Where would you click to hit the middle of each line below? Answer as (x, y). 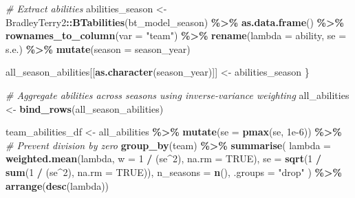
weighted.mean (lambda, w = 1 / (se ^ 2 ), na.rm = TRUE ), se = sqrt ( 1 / (164, 158)
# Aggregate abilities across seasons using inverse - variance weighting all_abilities (177, 95)
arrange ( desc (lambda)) (57, 185)
